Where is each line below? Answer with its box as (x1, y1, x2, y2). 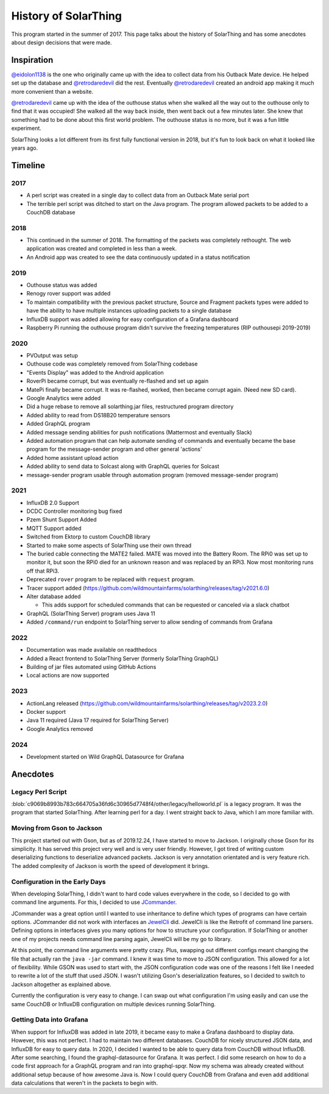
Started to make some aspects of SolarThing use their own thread (26, 542, 192, 549)
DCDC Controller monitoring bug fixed (26, 507, 122, 515)
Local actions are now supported (26, 672, 110, 679)
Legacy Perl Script (11, 788, 67, 796)
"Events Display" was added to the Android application (26, 369, 164, 376)
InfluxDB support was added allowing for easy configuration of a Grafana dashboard (26, 316, 239, 323)
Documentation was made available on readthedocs (26, 646, 157, 654)
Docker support (26, 708, 66, 715)
